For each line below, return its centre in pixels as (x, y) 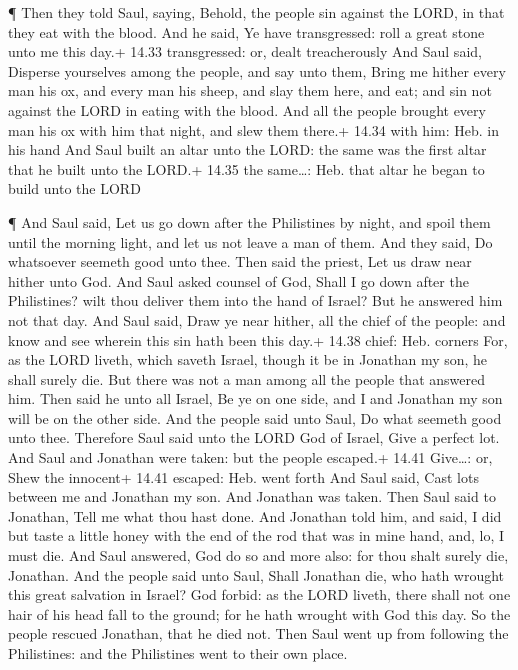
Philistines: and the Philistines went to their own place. (178, 653)
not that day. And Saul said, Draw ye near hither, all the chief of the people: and (257, 319)
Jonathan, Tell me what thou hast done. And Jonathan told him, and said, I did (255, 515)
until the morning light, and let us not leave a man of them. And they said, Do (250, 241)
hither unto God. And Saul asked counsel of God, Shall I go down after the (238, 280)
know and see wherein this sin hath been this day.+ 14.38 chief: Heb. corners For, (258, 339)
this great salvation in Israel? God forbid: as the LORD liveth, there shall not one (259, 594)
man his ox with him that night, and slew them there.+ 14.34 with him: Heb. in (253, 129)
